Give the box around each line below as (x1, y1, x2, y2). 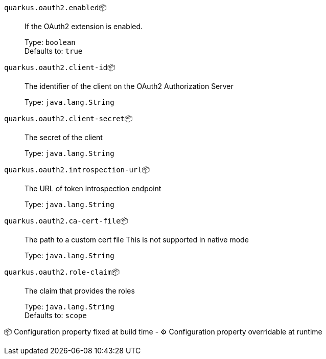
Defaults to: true (25, 47, 83, 55)
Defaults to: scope (25, 311, 87, 320)
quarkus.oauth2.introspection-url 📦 (4, 165, 150, 174)
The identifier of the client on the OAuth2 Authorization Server (25, 82, 234, 91)
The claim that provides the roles (25, 286, 135, 295)
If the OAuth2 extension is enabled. (25, 22, 143, 31)
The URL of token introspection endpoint (25, 184, 161, 193)
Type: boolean (25, 38, 76, 47)
